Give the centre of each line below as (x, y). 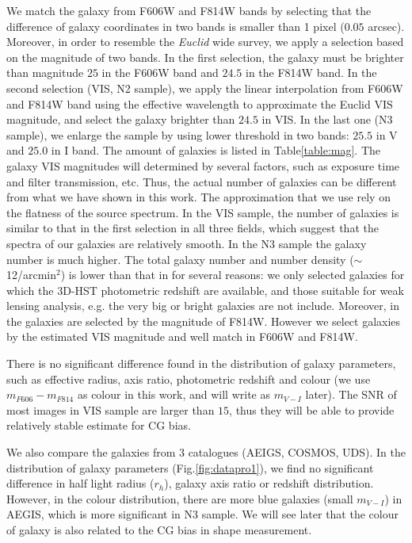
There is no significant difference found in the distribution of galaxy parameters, (201, 363)
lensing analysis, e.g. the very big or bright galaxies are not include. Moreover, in (203, 306)
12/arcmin (32, 275)
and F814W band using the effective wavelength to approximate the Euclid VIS (200, 103)
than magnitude (45, 73)
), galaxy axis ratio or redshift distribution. (269, 483)
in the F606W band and (160, 73)
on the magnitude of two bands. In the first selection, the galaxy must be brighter (205, 57)
